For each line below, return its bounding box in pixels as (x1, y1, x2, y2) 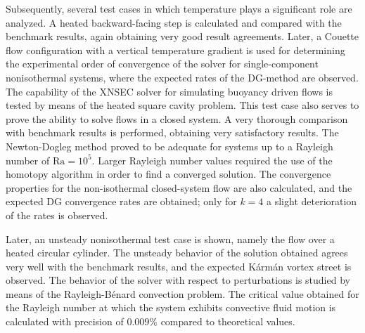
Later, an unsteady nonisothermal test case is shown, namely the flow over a (6, 231, 335, 246)
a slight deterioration (267, 194, 357, 209)
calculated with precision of (6, 314, 124, 329)
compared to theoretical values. (160, 314, 295, 329)
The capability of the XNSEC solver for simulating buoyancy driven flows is (6, 84, 333, 98)
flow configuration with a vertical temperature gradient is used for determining (6, 42, 345, 57)
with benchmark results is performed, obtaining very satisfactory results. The (6, 125, 339, 140)
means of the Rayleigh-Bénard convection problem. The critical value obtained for (6, 286, 359, 301)
